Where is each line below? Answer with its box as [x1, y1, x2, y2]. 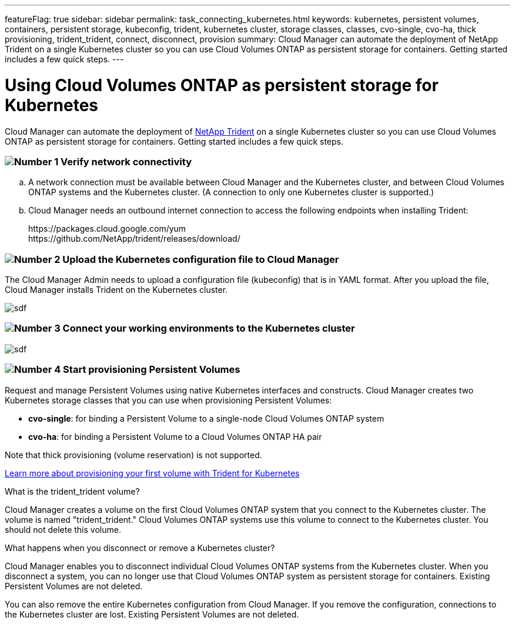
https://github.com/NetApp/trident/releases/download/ [28, 233, 240, 244]
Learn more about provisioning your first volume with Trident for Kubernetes [5, 468, 300, 478]
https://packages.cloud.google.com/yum [28, 223, 186, 234]
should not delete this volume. [5, 524, 121, 535]
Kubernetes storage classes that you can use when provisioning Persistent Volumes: [5, 395, 332, 405]
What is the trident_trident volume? [5, 486, 140, 496]
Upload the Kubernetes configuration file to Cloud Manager [62, 253, 339, 265]
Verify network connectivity [61, 155, 192, 168]
